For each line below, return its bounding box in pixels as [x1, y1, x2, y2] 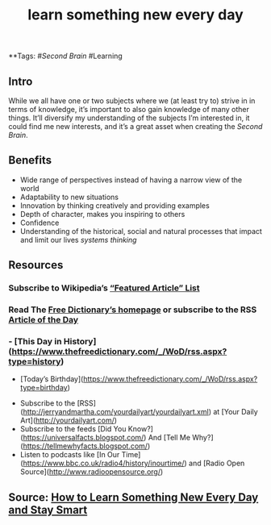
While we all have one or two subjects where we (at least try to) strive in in [8, 96, 256, 106]
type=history [8, 356, 61, 367]
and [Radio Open [188, 458, 245, 469]
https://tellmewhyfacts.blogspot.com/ [23, 441, 148, 451]
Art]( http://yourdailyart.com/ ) [19, 415, 118, 425]
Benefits [8, 153, 52, 167]
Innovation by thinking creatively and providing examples [19, 200, 210, 210]
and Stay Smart [8, 502, 88, 517]
